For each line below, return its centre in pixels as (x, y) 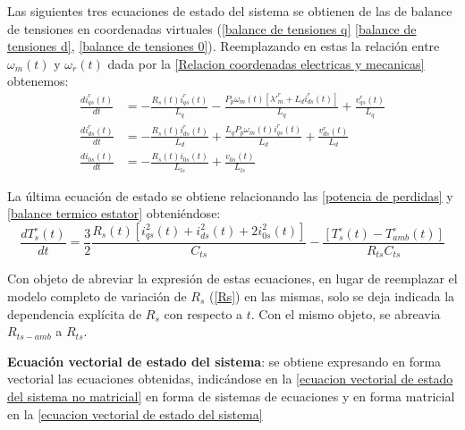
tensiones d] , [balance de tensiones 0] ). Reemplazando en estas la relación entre (224, 46)
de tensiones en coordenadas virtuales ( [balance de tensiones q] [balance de (212, 28)
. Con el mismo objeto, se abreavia (346, 313)
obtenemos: (38, 81)
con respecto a (203, 313)
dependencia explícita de (75, 313)
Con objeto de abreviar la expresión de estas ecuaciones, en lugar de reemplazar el (232, 278)
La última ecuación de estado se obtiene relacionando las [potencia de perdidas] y (230, 195)
